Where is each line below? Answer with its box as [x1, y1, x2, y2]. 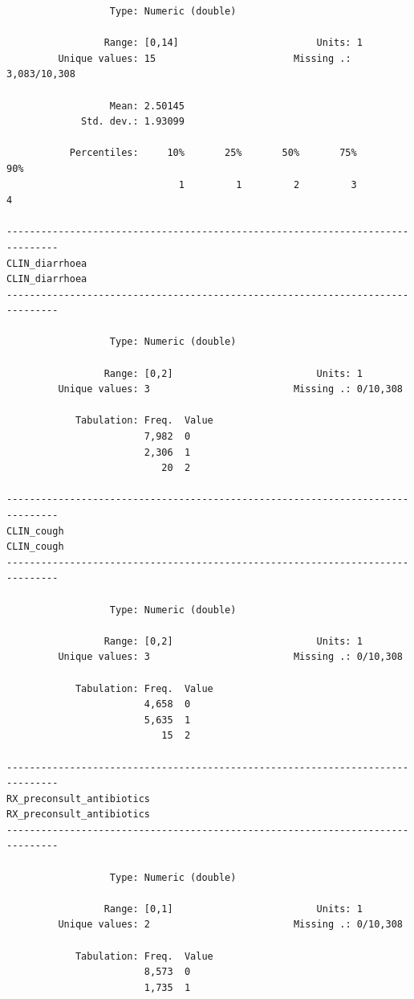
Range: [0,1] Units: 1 [103, 903, 363, 915]
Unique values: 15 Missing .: [58, 52, 351, 64]
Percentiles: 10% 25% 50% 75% [69, 147, 357, 159]
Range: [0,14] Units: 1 [103, 37, 363, 49]
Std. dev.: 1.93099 [81, 116, 185, 128]
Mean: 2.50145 [109, 100, 185, 112]
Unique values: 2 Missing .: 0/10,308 [58, 919, 403, 931]
